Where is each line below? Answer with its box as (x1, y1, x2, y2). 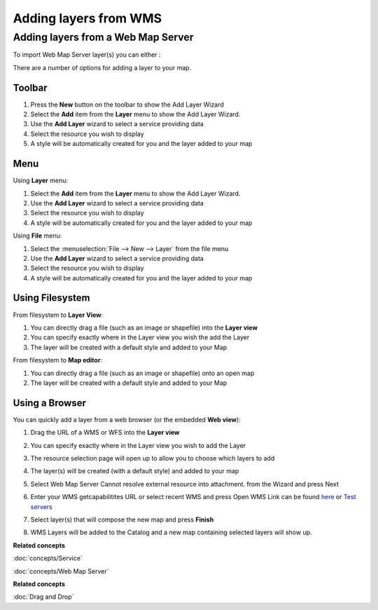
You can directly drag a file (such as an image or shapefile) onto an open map (30, 369, 255, 377)
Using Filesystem (13, 292, 90, 304)
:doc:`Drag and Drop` (13, 592, 74, 601)
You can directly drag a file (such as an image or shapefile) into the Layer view (30, 323, 258, 332)
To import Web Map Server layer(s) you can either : (13, 50, 161, 59)
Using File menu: (13, 231, 62, 240)
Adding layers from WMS (13, 11, 162, 26)
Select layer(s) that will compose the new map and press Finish (30, 515, 214, 524)
